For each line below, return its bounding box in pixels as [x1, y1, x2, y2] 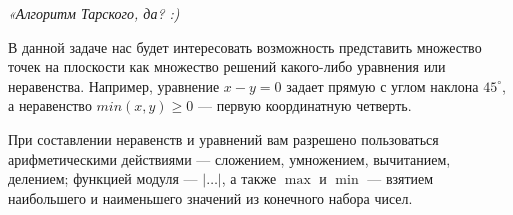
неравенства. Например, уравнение [8, 75, 220, 96]
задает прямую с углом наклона [286, 75, 479, 96]
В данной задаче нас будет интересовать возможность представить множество [8, 36, 482, 57]
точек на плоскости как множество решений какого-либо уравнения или [8, 56, 446, 77]
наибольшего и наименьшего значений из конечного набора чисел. [8, 187, 413, 208]
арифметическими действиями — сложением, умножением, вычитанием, [8, 148, 451, 169]
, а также [221, 168, 277, 189]
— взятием [367, 168, 434, 189]
